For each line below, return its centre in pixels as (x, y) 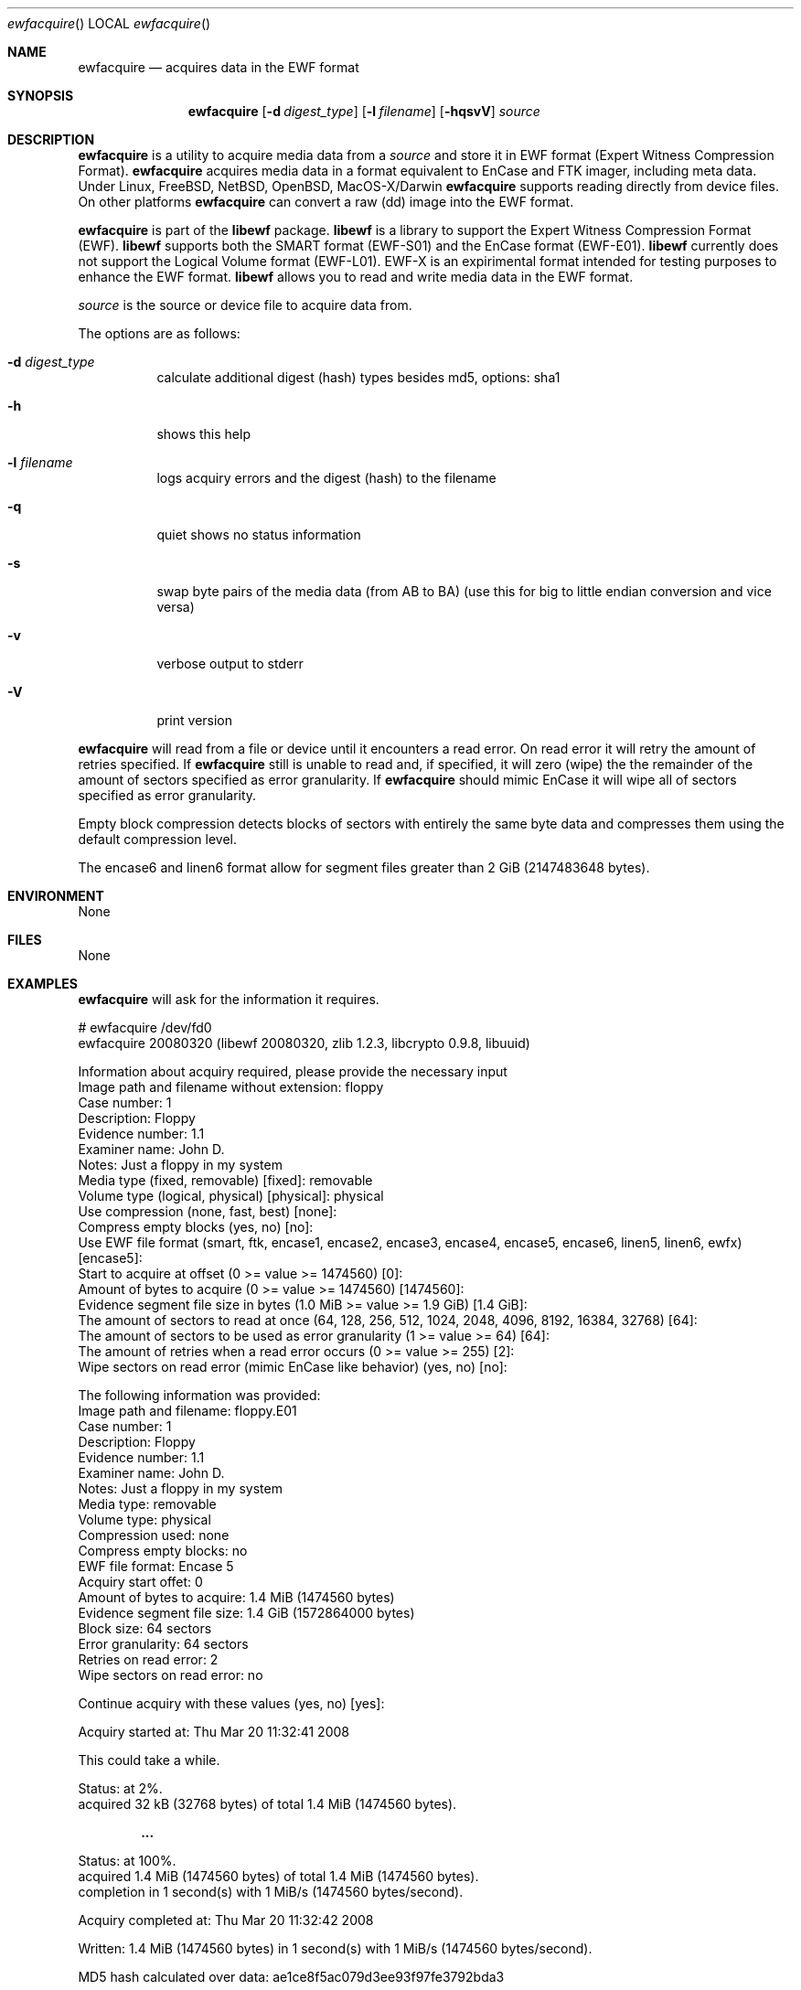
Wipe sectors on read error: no (171, 1675)
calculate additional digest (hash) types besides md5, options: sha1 (358, 377)
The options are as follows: (159, 333)
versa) (176, 607)
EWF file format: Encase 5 (156, 1566)
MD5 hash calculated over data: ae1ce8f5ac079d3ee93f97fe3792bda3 (291, 1977)
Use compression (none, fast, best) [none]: (208, 1211)
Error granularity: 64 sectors (163, 1644)
